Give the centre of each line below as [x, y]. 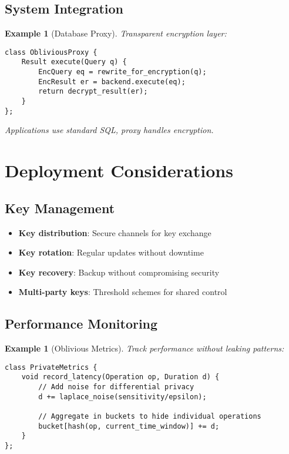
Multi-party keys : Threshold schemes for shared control [123, 292]
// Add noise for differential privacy [116, 387]
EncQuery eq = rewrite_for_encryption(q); [122, 72]
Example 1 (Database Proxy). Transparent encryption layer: [116, 33]
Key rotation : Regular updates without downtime [111, 252]
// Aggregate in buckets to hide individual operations [150, 417]
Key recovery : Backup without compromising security [119, 272]
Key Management [60, 208]
